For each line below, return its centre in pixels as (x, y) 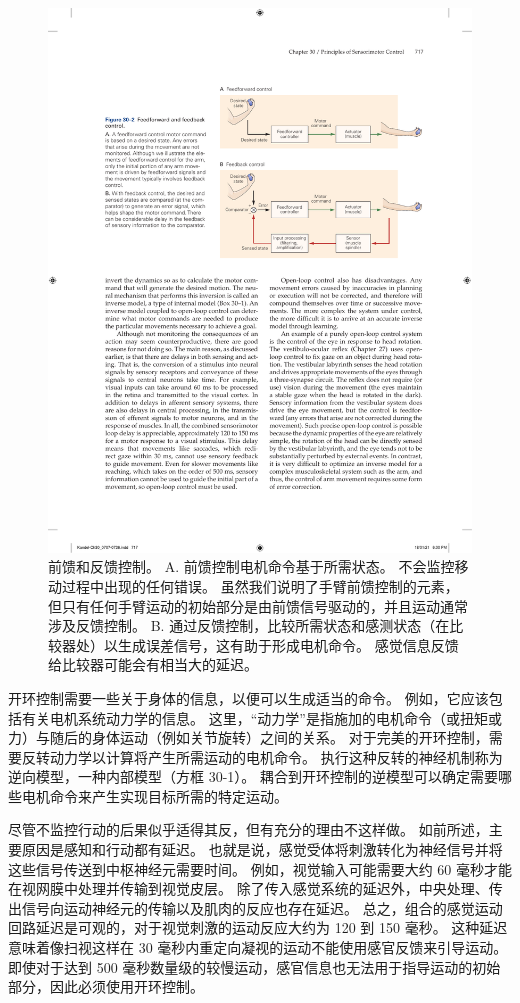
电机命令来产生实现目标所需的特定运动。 (154, 795)
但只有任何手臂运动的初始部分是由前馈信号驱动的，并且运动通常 (258, 605)
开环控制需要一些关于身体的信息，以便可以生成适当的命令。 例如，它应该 (248, 697)
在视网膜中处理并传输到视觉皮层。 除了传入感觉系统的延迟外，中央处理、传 (255, 888)
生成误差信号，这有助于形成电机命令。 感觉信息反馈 (288, 644)
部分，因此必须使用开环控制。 (106, 986)
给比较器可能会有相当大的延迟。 (153, 664)
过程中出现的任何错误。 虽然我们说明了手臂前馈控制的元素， (260, 585)
